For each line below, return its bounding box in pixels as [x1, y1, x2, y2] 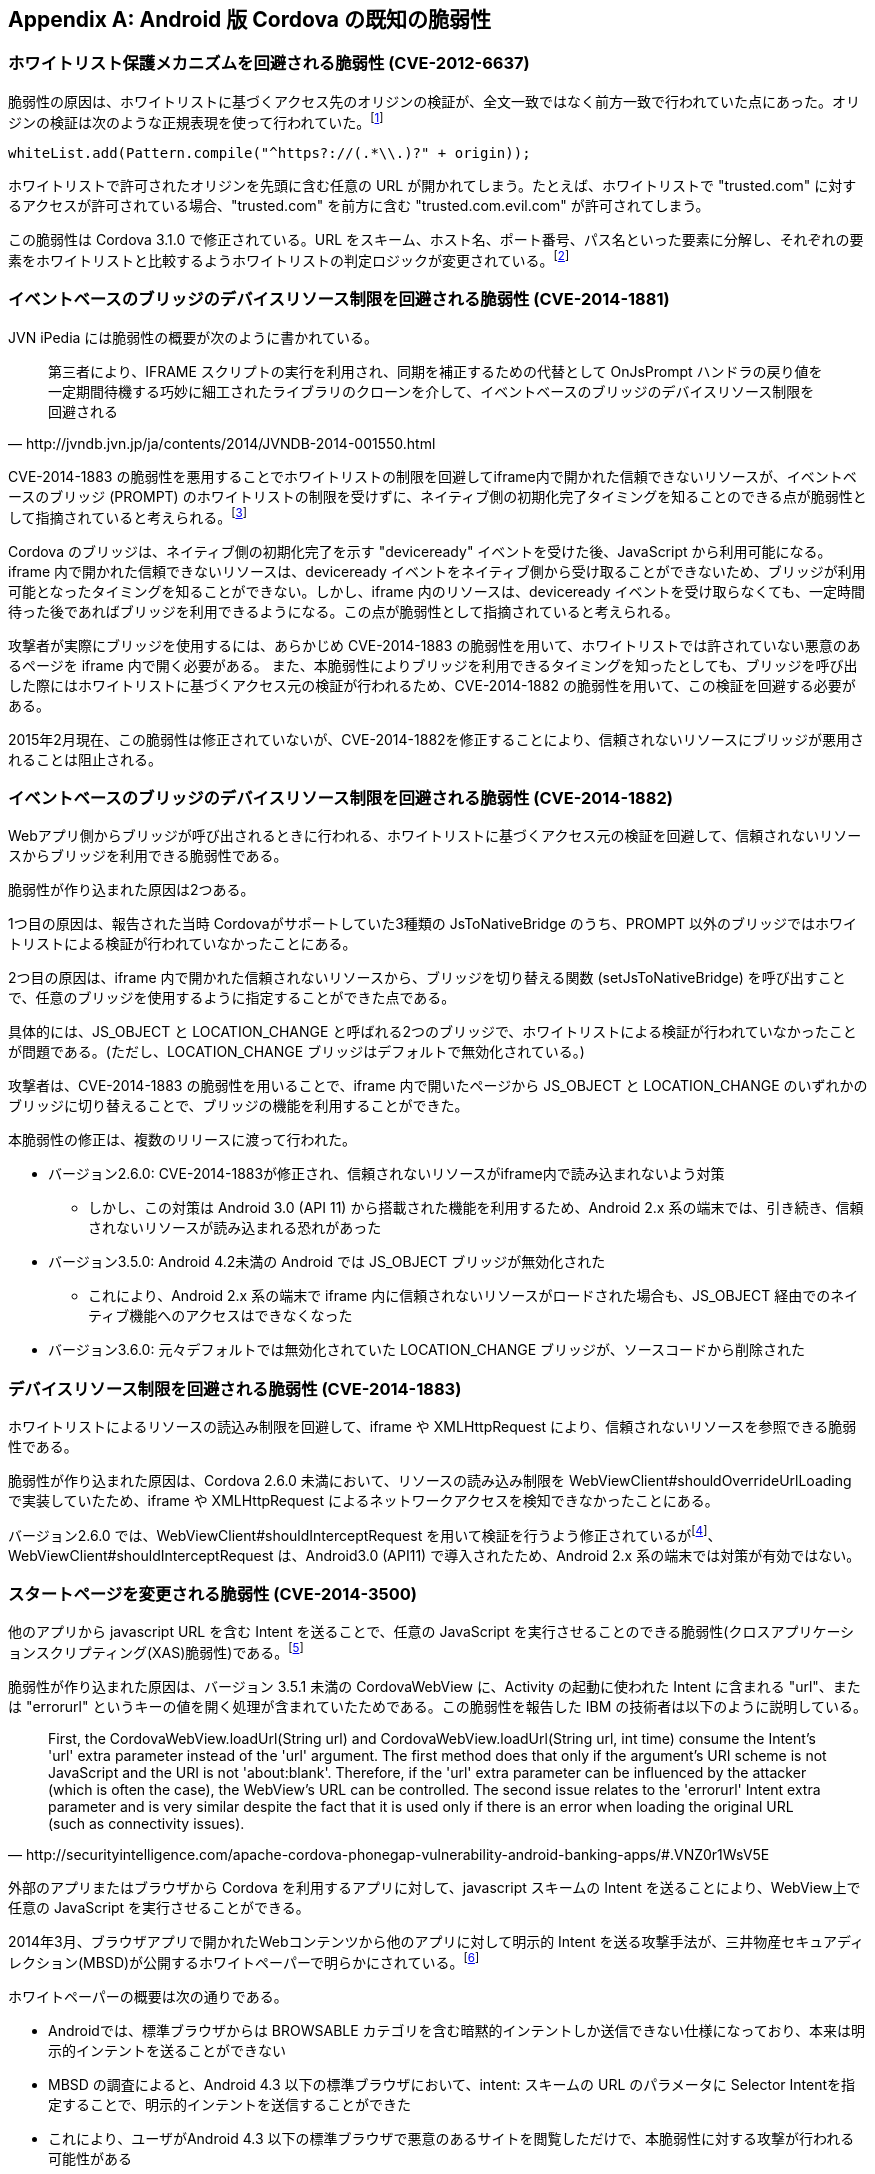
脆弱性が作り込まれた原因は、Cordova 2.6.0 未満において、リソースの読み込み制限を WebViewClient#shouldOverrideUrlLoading [8, 1472, 852, 1490]
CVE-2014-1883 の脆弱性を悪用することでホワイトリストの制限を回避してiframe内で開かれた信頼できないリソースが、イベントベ [8, 467, 857, 485]
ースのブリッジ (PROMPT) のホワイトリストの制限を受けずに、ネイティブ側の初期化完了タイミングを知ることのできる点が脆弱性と [8, 487, 867, 505]
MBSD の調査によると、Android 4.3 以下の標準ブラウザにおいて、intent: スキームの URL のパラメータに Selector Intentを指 [48, 2075, 856, 2093]
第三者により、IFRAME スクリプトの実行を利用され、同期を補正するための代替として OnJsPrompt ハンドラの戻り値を [48, 362, 823, 380]
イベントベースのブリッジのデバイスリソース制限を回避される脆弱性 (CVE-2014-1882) [8, 787, 673, 808]
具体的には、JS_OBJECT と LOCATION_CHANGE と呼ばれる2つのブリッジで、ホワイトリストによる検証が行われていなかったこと [8, 1023, 857, 1041]
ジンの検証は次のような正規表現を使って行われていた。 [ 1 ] [8, 110, 384, 131]
